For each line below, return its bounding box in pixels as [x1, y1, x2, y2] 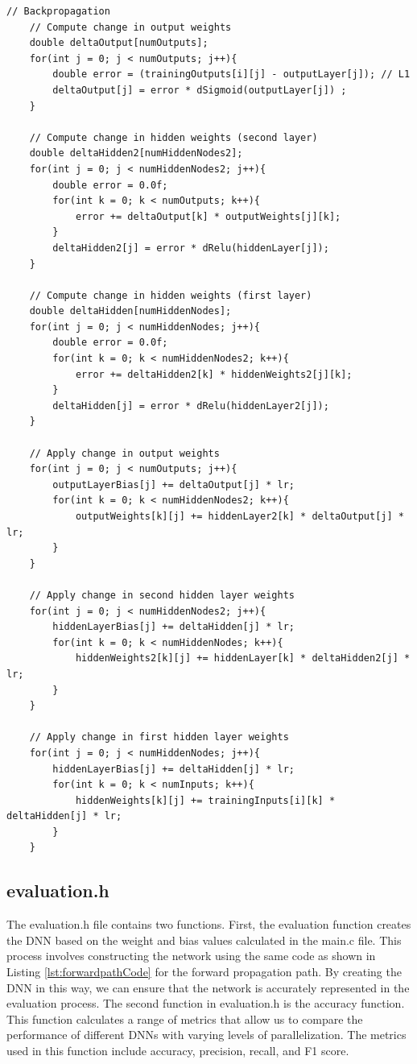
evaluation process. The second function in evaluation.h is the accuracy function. [6, 995, 405, 1012]
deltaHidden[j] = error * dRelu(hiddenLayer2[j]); [52, 400, 329, 412]
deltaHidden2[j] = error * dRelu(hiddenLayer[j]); [52, 242, 329, 254]
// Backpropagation [6, 6, 110, 17]
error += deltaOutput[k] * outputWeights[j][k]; [75, 210, 341, 222]
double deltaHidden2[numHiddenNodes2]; [29, 147, 243, 159]
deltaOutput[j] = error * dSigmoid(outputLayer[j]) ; [52, 84, 347, 96]
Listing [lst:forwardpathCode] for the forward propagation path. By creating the [6, 963, 402, 980]
